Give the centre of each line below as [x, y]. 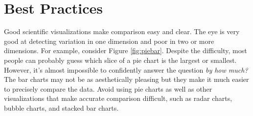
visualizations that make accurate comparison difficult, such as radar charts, [118, 98]
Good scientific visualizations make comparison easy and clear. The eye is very [122, 31]
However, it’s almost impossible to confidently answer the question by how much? [126, 69]
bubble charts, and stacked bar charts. [61, 107]
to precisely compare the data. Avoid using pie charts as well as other [108, 88]
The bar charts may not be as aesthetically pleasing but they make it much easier [126, 79]
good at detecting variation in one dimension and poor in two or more [109, 41]
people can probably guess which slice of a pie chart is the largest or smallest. [120, 60]
